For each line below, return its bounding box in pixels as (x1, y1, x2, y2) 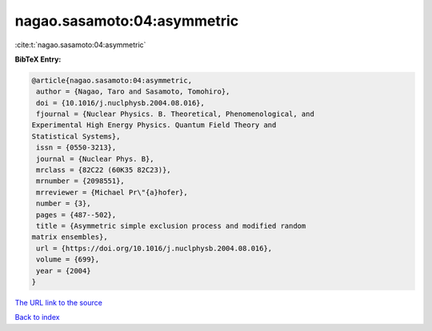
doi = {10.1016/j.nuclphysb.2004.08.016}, (36, 98, 206, 107)
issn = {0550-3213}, (36, 143, 117, 152)
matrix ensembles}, (31, 233, 108, 241)
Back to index (14, 313, 60, 322)
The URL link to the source (14, 297, 103, 307)
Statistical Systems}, (31, 132, 121, 141)
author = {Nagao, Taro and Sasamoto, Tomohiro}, (36, 87, 230, 96)
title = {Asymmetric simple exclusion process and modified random (36, 221, 306, 230)
